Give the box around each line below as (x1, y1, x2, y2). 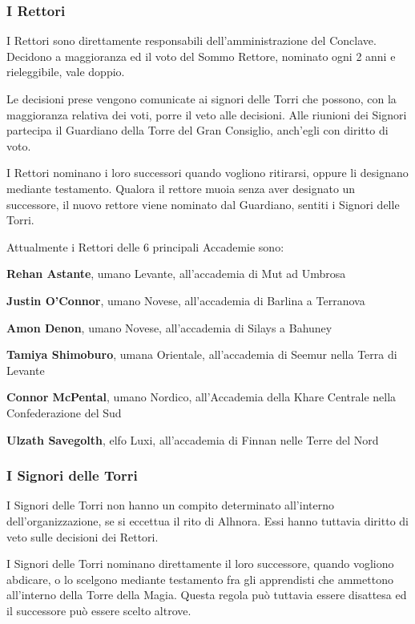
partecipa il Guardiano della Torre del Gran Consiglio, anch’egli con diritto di (6, 122, 389, 139)
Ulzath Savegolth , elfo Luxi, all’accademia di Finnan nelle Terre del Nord (6, 431, 379, 448)
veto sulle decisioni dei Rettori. (6, 528, 159, 545)
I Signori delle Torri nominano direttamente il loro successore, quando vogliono (6, 555, 394, 572)
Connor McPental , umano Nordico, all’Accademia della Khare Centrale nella (6, 388, 397, 405)
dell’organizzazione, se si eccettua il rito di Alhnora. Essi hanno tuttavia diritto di (6, 512, 409, 529)
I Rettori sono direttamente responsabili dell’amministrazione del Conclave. (6, 32, 377, 49)
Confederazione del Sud (6, 404, 122, 421)
